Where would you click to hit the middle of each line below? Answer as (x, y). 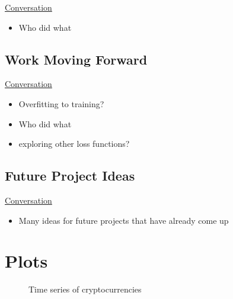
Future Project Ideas (70, 176)
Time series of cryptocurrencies (85, 289)
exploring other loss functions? (74, 144)
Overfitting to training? (61, 103)
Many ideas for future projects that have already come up (124, 220)
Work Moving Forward (76, 59)
